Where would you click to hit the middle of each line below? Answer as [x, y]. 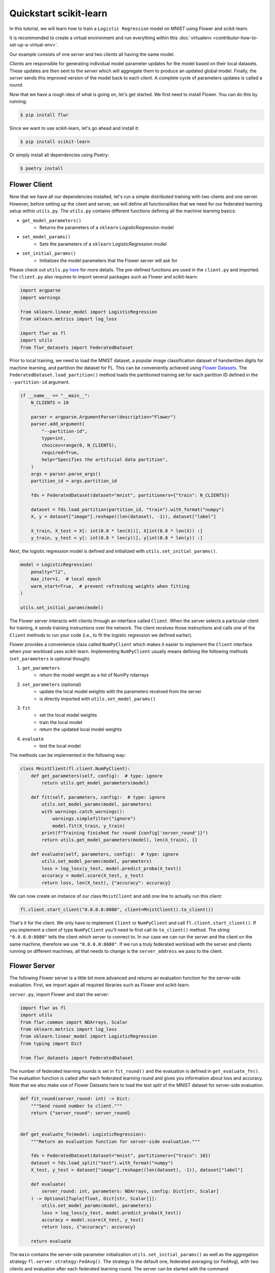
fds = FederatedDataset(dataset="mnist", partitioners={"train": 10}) [121, 1156]
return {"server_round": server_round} [81, 1113]
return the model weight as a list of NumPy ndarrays [94, 675]
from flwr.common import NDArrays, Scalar [74, 1022]
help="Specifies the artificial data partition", [105, 460]
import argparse [40, 290]
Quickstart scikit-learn [58, 13]
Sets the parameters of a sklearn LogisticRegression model [103, 244]
